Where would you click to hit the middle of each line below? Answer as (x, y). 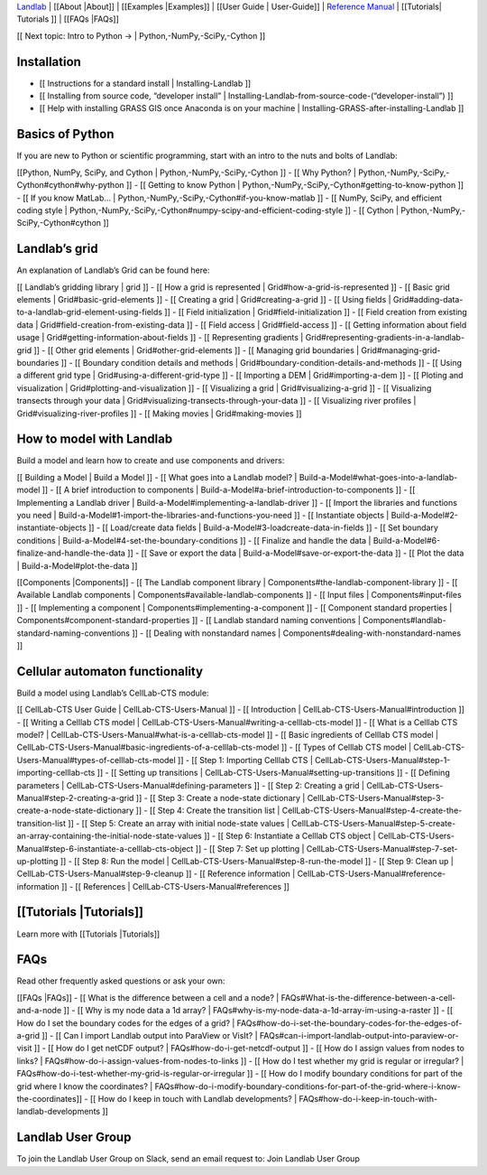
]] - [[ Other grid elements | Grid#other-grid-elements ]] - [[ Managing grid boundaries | (196, 350)
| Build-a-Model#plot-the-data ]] (77, 565)
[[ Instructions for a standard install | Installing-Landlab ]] (145, 83)
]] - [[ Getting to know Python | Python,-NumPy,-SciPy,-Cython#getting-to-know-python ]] (295, 185)
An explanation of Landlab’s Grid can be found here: (113, 270)
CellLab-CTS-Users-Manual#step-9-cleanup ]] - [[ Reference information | (156, 874)
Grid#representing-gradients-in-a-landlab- (385, 338)
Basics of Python (65, 134)
